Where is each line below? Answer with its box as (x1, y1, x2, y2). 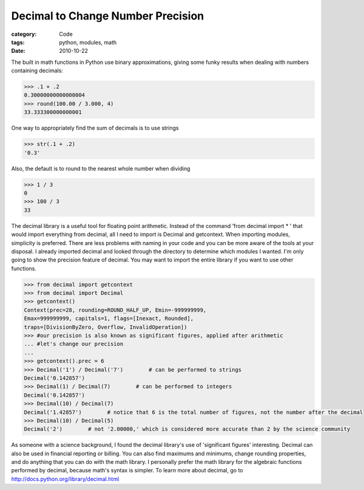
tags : (11, 38, 25, 46)
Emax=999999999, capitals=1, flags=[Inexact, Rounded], (24, 315, 194, 322)
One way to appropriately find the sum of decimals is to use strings (11, 125, 179, 132)
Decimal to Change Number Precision (11, 9, 204, 22)
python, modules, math (59, 38, 117, 46)
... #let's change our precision (24, 340, 124, 348)
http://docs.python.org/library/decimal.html (11, 475, 120, 483)
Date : (11, 47, 25, 55)
